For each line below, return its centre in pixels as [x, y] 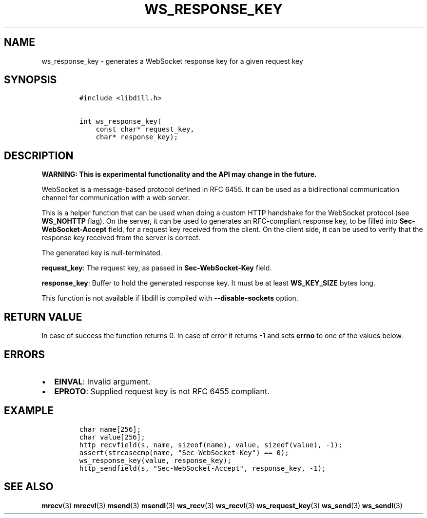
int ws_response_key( [120, 122]
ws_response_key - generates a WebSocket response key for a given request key [172, 61]
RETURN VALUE [43, 317]
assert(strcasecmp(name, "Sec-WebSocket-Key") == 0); [184, 452]
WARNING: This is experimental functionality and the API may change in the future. [179, 174]
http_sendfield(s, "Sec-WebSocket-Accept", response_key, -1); [203, 468]
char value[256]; [112, 437]
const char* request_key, [145, 129]
